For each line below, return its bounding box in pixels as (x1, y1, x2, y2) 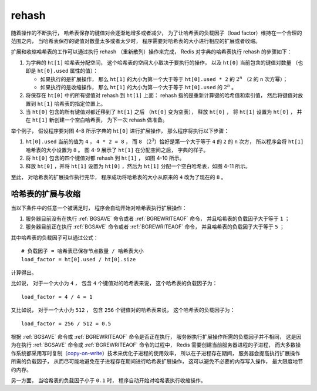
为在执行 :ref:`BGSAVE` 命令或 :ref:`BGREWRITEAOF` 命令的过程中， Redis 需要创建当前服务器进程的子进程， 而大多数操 (11, 341, 301, 349)
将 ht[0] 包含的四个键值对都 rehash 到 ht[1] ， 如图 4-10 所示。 (25, 154, 185, 161)
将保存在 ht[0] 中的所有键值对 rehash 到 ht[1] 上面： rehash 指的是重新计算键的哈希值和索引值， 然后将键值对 (25, 92, 298, 99)
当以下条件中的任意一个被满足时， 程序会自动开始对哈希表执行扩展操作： (11, 204, 187, 211)
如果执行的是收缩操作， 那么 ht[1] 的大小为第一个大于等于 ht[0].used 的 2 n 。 (40, 83, 237, 90)
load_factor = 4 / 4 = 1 (21, 294, 93, 300)
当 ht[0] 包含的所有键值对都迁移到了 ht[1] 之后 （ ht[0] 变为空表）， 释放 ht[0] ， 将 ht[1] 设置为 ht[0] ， (25, 109, 296, 116)
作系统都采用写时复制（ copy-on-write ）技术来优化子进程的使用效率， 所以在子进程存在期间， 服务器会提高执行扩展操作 (11, 349, 301, 356)
